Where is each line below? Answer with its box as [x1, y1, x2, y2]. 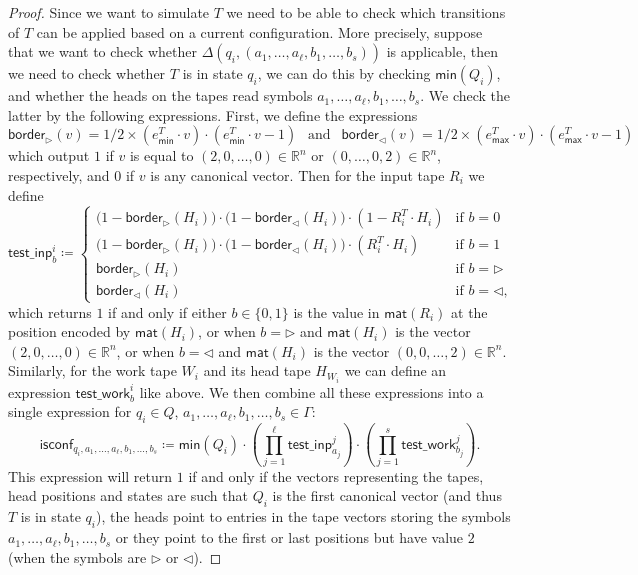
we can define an [344, 360, 447, 381]
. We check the [420, 85, 511, 106]
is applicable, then [386, 41, 499, 62]
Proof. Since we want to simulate [8, 2, 210, 22]
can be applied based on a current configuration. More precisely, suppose [36, 21, 483, 42]
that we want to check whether [8, 41, 197, 62]
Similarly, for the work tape [8, 360, 177, 381]
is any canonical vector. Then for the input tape [150, 164, 445, 185]
